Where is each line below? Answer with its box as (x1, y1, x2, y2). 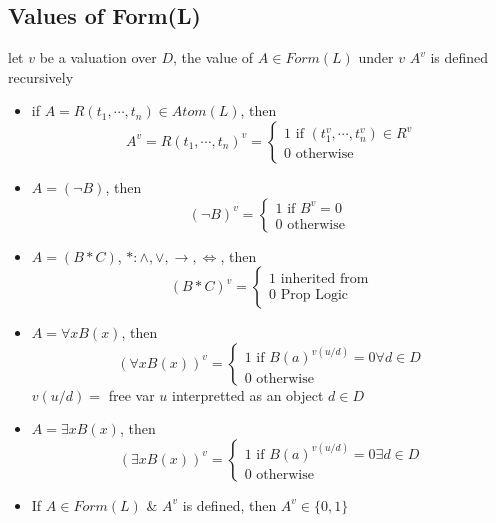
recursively (8, 66, 74, 87)
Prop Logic (280, 288, 349, 303)
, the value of (173, 47, 254, 68)
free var (108, 384, 155, 405)
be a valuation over (39, 47, 157, 68)
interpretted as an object (171, 384, 324, 405)
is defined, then (182, 494, 277, 515)
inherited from (280, 272, 369, 287)
